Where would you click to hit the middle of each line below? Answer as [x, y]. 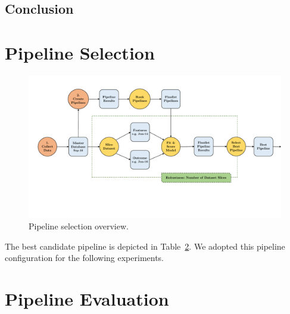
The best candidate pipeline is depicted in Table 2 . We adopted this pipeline [145, 246]
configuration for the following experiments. [85, 258]
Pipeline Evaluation [87, 298]
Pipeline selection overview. [79, 226]
